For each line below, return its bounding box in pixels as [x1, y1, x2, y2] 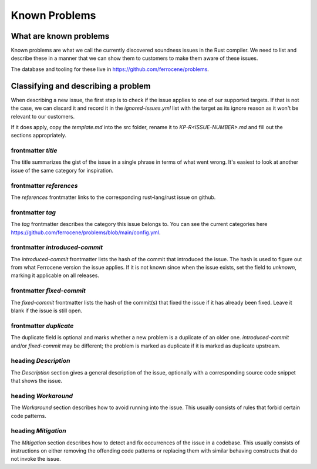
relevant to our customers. [11, 113, 75, 120]
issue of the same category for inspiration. [11, 167, 114, 174]
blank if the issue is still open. [11, 307, 82, 314]
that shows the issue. [11, 377, 63, 384]
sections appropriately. [11, 132, 67, 139]
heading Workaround [11, 392, 73, 400]
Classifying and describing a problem [11, 81, 151, 91]
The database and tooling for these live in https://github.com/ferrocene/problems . [11, 65, 210, 73]
